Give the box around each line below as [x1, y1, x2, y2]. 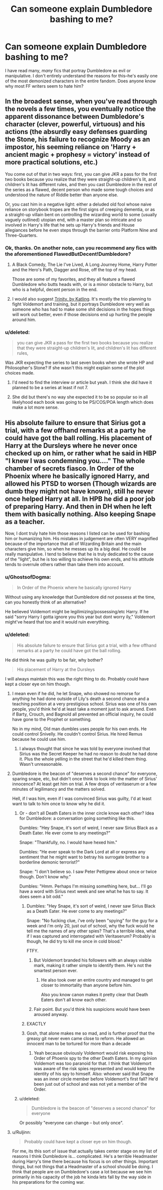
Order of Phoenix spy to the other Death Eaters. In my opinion [33, 1055, 157, 1061]
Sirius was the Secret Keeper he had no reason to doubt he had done [19, 751, 158, 756]
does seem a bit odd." [19, 893, 64, 899]
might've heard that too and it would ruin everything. [5, 619, 110, 625]
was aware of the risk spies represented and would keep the [33, 1065, 155, 1071]
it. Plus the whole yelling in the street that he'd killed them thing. [19, 756, 147, 762]
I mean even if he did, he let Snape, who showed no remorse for [12, 690, 141, 696]
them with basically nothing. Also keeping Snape [5, 510, 156, 518]
